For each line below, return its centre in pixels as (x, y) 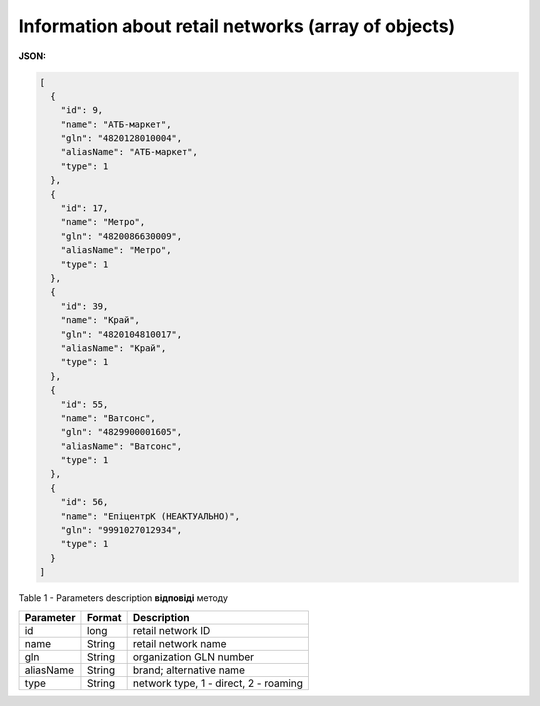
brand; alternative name (188, 670)
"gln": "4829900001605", (121, 432)
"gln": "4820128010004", (121, 138)
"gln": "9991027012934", (121, 530)
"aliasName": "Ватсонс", (121, 446)
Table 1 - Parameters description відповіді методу (123, 598)
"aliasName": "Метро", (116, 250)
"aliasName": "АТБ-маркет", (129, 152)
